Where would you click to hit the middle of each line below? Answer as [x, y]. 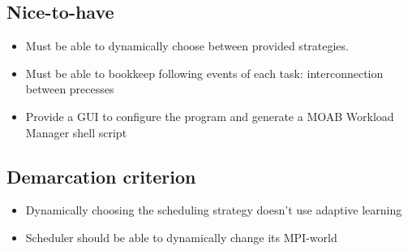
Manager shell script [76, 132]
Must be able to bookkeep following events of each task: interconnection [204, 73]
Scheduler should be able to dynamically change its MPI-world [181, 237]
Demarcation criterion [101, 176]
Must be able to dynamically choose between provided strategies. [187, 46]
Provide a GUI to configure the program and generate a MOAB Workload [210, 116]
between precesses [70, 89]
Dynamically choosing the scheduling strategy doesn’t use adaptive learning [214, 210]
